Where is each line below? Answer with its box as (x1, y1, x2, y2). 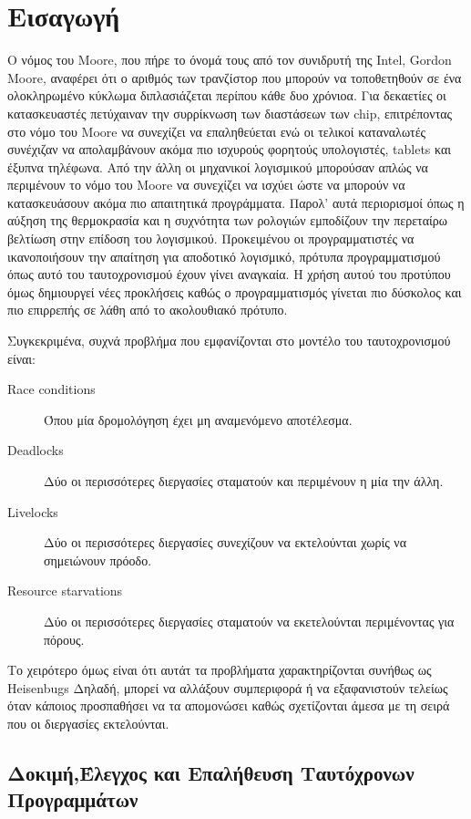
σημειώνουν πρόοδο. (44, 550, 152, 569)
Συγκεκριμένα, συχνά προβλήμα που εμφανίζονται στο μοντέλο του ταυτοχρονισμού (7, 331, 451, 350)
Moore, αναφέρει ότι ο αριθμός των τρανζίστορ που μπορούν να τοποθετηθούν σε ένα (7, 67, 462, 87)
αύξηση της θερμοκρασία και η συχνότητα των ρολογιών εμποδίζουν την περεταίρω (7, 211, 448, 230)
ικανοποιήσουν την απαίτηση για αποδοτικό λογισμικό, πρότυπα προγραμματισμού (7, 246, 441, 265)
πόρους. (44, 629, 85, 648)
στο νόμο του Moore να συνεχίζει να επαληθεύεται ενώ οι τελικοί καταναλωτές (7, 121, 426, 140)
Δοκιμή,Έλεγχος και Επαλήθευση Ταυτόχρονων (7, 758, 415, 786)
